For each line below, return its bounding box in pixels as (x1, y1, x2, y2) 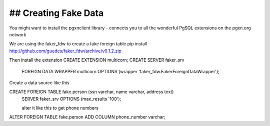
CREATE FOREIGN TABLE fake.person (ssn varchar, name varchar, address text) (9, 89, 174, 95)
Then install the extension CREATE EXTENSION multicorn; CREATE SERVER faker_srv (9, 57, 184, 63)
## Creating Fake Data (9, 7, 104, 18)
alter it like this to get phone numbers (21, 105, 98, 111)
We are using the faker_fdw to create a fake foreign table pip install (9, 41, 147, 47)
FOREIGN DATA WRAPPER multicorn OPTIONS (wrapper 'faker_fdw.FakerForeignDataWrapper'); (21, 68, 220, 74)
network (9, 31, 26, 37)
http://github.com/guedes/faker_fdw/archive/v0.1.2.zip (9, 48, 122, 54)
